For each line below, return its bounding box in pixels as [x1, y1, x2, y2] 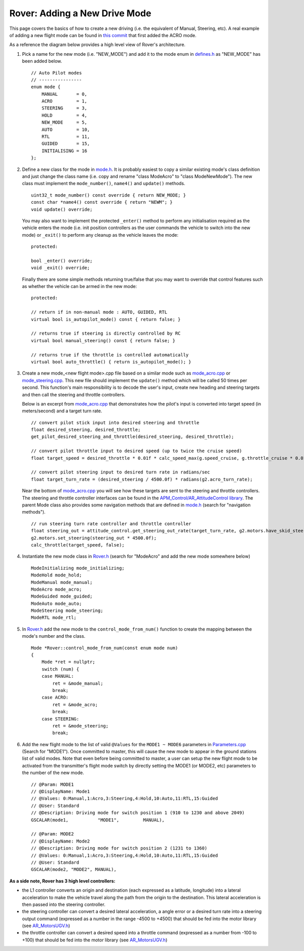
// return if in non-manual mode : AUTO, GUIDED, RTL [31, 309, 167, 315]
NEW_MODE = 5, [41, 120, 88, 125]
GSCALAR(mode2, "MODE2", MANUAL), [31, 867, 117, 872]
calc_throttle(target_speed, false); [31, 542, 125, 547]
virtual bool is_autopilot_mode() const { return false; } [31, 316, 181, 322]
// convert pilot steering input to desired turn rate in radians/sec [31, 469, 210, 475]
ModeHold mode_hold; [31, 572, 82, 578]
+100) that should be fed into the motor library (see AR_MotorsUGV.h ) [22, 937, 168, 943]
